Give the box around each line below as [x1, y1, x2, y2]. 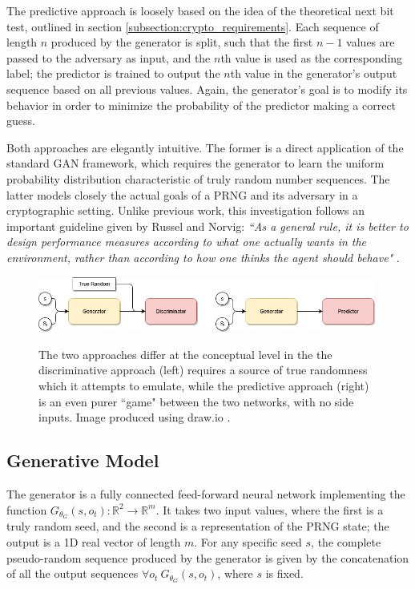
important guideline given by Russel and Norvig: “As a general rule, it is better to [6, 217, 409, 234]
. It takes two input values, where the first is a [155, 501, 384, 518]
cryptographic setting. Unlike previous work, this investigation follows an [6, 202, 365, 219]
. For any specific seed [194, 534, 302, 551]
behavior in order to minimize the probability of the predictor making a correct [6, 96, 397, 113]
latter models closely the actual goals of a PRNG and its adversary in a [6, 186, 358, 203]
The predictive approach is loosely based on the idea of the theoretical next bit [6, 2, 394, 18]
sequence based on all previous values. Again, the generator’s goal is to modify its [6, 80, 408, 97]
